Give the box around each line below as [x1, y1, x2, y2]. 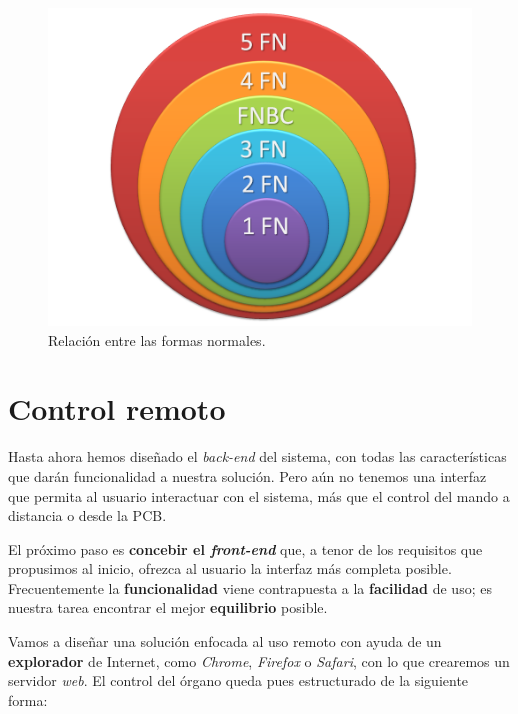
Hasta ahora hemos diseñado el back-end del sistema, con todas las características [8, 446, 507, 467]
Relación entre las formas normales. [48, 329, 266, 350]
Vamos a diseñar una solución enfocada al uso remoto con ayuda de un [8, 631, 442, 652]
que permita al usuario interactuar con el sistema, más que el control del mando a [8, 485, 510, 506]
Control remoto [8, 388, 226, 429]
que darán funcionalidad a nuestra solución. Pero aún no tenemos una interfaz [8, 465, 487, 486]
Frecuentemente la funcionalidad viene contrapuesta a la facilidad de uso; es [8, 577, 492, 598]
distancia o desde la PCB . [8, 505, 167, 526]
